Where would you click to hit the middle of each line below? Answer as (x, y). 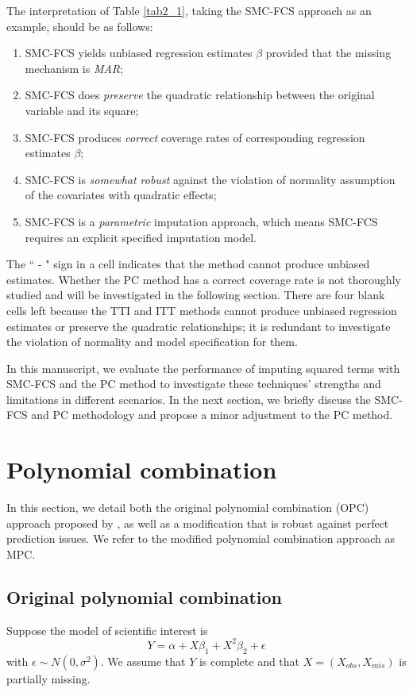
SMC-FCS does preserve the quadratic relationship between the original (200, 95)
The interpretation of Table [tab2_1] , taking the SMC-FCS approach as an (189, 10)
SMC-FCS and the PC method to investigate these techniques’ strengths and (194, 384)
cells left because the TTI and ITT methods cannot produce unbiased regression (202, 310)
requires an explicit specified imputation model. (141, 237)
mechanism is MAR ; (74, 68)
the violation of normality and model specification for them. (152, 342)
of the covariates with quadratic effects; (121, 195)
